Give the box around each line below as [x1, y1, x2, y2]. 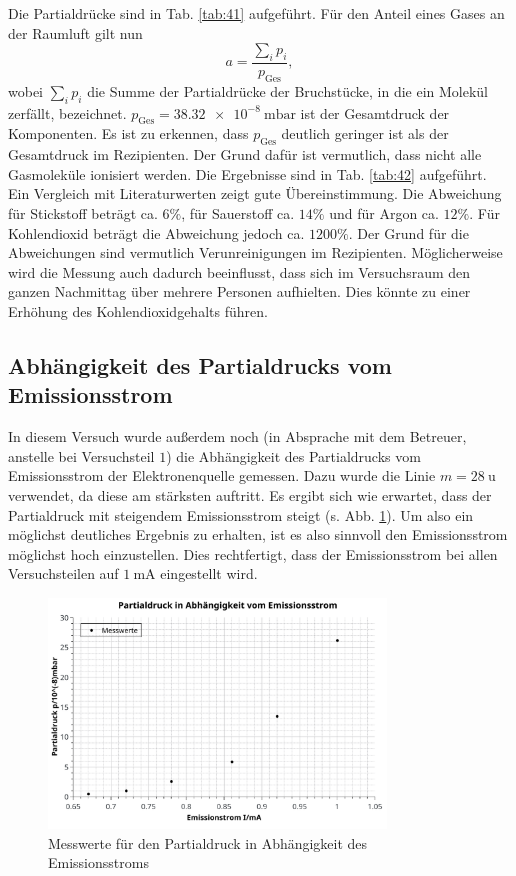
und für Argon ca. [329, 202, 439, 223]
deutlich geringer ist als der [281, 123, 449, 144]
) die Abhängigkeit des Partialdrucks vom [166, 445, 421, 466]
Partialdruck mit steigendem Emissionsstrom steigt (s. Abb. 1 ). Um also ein [8, 504, 474, 525]
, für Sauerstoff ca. [181, 202, 295, 223]
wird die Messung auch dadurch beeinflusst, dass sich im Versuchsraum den [8, 261, 471, 282]
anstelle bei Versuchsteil [8, 445, 155, 466]
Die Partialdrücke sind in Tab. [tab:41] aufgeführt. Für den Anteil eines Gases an [8, 3, 505, 23]
